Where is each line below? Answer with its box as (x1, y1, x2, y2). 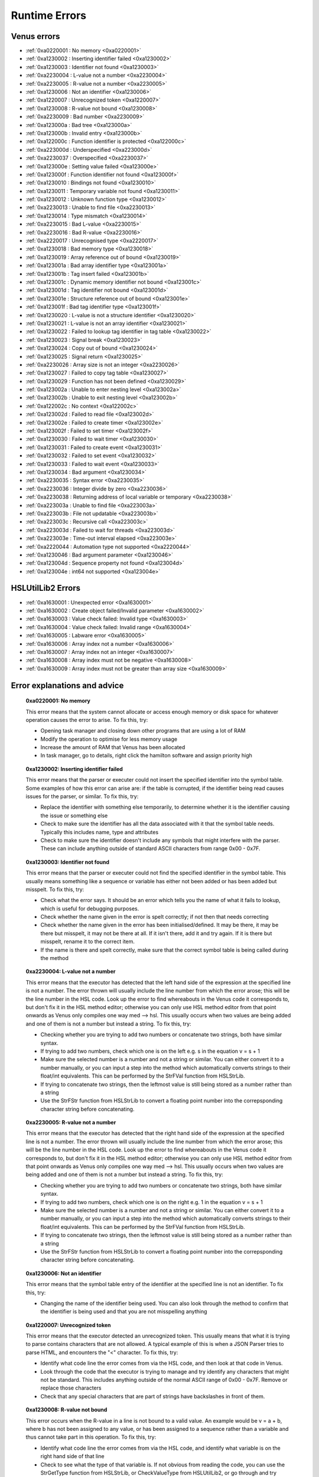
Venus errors (11, 31, 60, 41)
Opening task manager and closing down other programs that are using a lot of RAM (40, 727, 246, 734)
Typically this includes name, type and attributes (40, 828, 159, 835)
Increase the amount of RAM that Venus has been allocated (40, 744, 185, 751)
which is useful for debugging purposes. (40, 905, 139, 912)
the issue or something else (40, 812, 108, 819)
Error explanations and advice (11, 680, 124, 691)
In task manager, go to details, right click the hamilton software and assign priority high (40, 752, 252, 759)
